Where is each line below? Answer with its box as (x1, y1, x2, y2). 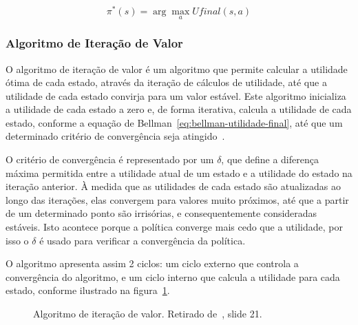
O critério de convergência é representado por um (6, 152, 214, 167)
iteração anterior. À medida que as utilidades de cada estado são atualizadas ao (6, 179, 341, 193)
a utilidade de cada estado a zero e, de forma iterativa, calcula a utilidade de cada (6, 102, 352, 116)
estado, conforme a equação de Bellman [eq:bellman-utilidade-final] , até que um (6, 115, 343, 129)
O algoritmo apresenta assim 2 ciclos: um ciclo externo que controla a (6, 256, 299, 271)
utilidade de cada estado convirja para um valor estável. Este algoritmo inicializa (6, 88, 346, 103)
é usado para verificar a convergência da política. (39, 233, 246, 247)
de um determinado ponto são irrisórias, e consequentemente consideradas (6, 206, 317, 220)
